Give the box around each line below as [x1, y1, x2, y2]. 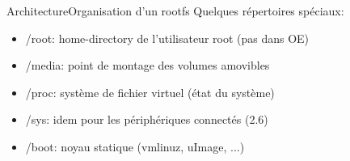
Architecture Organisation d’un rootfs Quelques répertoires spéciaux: [6, 2, 344, 19]
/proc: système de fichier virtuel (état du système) [25, 83, 275, 100]
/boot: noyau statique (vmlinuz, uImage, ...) [25, 138, 245, 155]
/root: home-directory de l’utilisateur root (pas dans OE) [25, 29, 310, 46]
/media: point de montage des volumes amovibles [25, 57, 270, 74]
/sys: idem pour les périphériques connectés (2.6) [25, 111, 268, 128]
